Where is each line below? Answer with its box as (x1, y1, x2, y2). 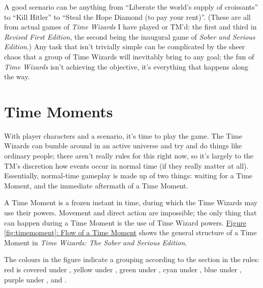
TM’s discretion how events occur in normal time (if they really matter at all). (4, 160, 249, 171)
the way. (4, 71, 30, 82)
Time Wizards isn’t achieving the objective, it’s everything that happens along (4, 61, 249, 72)
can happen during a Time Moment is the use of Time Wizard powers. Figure (4, 217, 246, 228)
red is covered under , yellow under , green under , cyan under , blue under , (4, 264, 242, 274)
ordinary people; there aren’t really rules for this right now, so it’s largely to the (4, 150, 254, 161)
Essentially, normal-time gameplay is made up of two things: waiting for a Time (4, 170, 253, 181)
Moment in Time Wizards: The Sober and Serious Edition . (4, 237, 187, 247)
